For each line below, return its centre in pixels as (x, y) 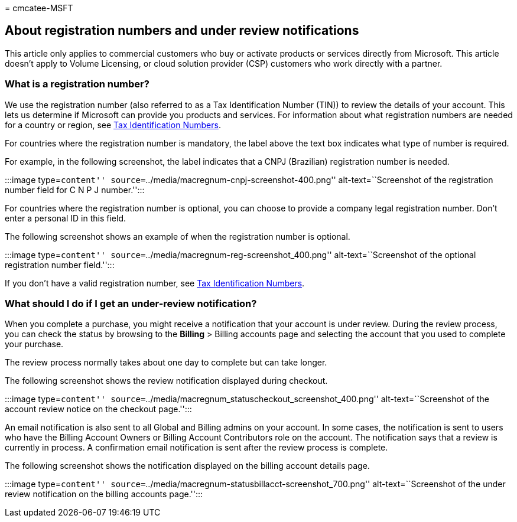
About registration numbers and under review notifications (182, 31)
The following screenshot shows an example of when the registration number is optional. (178, 236)
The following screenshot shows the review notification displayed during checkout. (166, 381)
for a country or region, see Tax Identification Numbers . (113, 125)
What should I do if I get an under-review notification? (131, 303)
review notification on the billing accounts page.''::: (104, 494)
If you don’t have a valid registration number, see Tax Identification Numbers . (155, 283)
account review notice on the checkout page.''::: (98, 409)
